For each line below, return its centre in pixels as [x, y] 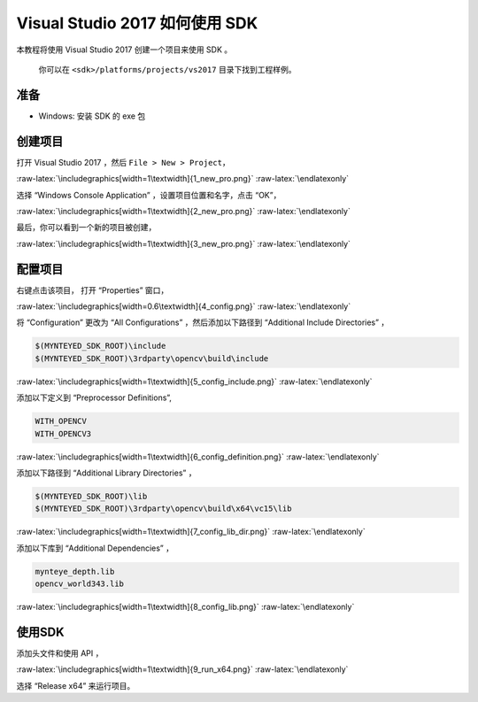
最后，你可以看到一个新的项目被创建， [86, 228]
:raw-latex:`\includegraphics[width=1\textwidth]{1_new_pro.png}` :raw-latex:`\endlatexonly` [183, 179]
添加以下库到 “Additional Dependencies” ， [95, 548]
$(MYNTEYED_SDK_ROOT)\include [100, 346]
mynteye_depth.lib [75, 571]
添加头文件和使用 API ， [60, 653]
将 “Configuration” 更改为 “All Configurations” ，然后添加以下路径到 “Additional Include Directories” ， [203, 322]
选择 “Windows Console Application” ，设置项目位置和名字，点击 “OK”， [149, 195]
